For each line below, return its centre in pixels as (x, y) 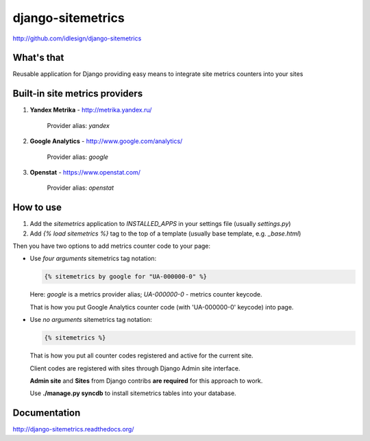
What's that (38, 58)
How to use (37, 208)
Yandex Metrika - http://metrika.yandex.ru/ (91, 110)
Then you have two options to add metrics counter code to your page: (112, 246)
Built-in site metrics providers (78, 93)
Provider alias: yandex (78, 125)
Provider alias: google (78, 157)
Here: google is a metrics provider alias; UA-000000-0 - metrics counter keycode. (146, 294)
